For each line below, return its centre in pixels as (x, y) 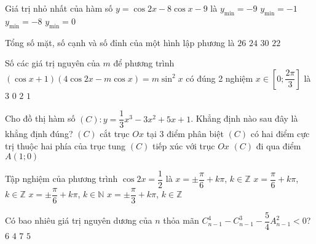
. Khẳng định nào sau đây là (244, 118)
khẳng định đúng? (39, 134)
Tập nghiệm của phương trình (61, 179)
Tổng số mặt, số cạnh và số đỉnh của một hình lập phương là (120, 42)
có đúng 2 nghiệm (219, 78)
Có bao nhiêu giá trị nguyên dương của (79, 220)
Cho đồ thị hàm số (40, 118)
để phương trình (144, 63)
